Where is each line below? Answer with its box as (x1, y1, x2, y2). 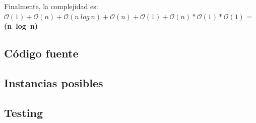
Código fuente (4, 45, 79, 61)
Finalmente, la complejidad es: (4, 1, 98, 11)
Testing (4, 104, 43, 120)
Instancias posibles (4, 75, 103, 90)
